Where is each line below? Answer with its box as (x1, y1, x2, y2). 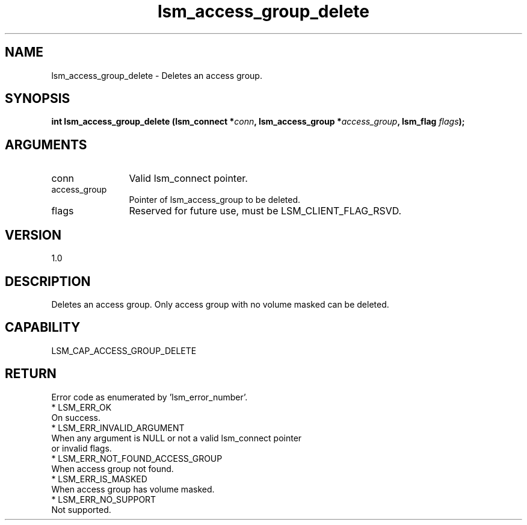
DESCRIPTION (5, 273, 91, 289)
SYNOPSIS (5, 91, 70, 107)
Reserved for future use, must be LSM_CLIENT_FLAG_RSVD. (129, 205, 402, 217)
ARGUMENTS (5, 137, 87, 152)
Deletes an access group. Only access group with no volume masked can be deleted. (51, 299, 389, 309)
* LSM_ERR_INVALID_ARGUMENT (51, 422, 185, 433)
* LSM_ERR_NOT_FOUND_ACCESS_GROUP (51, 453, 223, 464)
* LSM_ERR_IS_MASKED (51, 473, 147, 484)
